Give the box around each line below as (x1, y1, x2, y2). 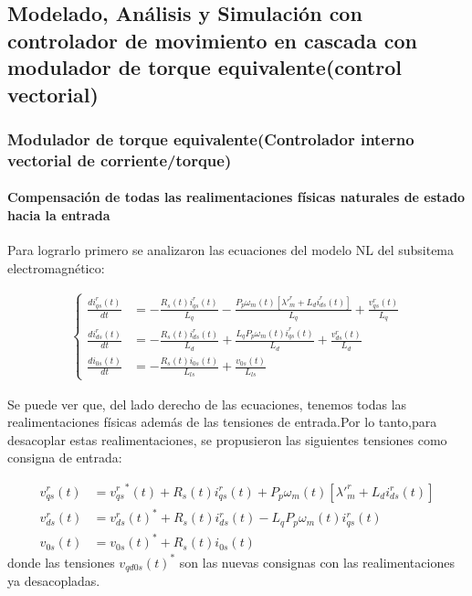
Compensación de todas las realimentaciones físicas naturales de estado (7, 187, 466, 207)
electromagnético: (7, 258, 105, 277)
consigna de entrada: (7, 448, 122, 467)
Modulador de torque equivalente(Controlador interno (7, 127, 414, 150)
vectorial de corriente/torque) (7, 148, 232, 171)
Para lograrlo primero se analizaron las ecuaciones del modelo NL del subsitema (7, 240, 455, 260)
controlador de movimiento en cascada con (7, 26, 417, 54)
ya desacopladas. (7, 571, 100, 591)
